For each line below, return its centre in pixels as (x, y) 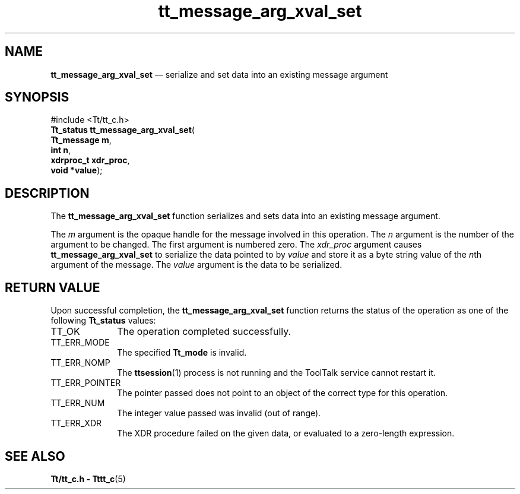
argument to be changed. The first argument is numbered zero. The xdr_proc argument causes (236, 245)
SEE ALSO (35, 456)
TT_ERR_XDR (76, 423)
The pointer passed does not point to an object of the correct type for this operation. (283, 393)
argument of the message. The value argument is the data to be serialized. (196, 265)
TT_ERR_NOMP (80, 363)
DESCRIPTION (47, 193)
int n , (61, 150)
